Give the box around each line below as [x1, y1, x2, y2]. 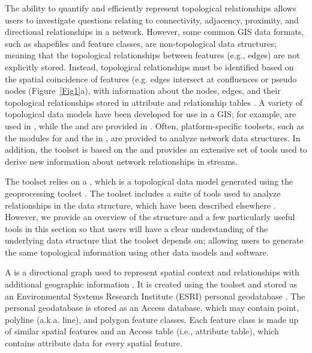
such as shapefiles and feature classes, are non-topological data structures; [5, 37, 277, 49]
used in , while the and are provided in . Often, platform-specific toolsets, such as [5, 119, 304, 132]
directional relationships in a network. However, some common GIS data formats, [5, 25, 304, 38]
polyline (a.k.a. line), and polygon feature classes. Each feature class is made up [5, 313, 299, 325]
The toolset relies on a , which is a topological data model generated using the [5, 175, 293, 188]
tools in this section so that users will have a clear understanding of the [5, 222, 268, 235]
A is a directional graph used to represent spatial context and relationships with [5, 266, 299, 278]
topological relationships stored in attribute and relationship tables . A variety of [5, 96, 303, 108]
